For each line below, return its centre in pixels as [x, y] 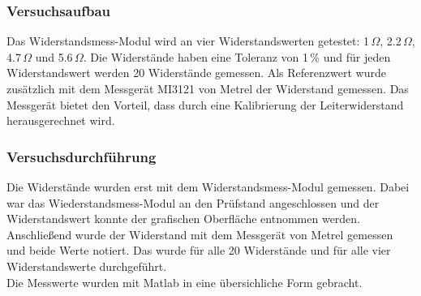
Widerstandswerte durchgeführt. [87, 266]
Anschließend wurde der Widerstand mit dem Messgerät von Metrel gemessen [200, 234]
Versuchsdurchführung [82, 156]
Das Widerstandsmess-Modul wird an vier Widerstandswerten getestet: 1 [188, 41]
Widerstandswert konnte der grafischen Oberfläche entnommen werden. [184, 219]
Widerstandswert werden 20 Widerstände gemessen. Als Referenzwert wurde [196, 73]
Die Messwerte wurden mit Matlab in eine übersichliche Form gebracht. [185, 282]
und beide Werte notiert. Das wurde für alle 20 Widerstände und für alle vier [199, 250]
